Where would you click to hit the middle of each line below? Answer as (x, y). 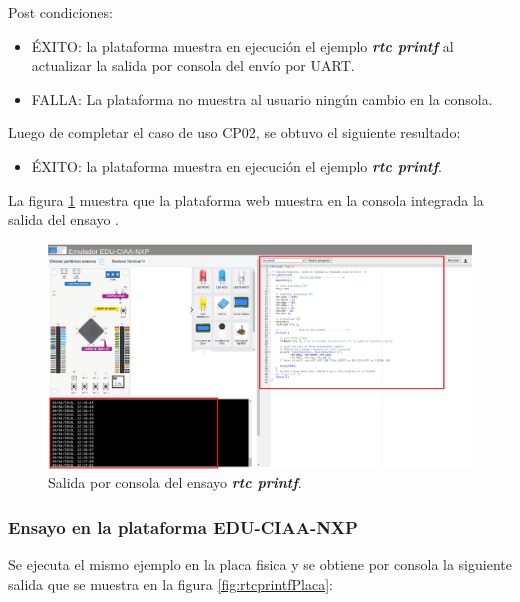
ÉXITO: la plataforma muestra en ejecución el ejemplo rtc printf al (242, 45)
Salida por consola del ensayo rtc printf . (175, 482)
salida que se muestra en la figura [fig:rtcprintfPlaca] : (170, 583)
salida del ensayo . (63, 219)
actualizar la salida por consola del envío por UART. (193, 65)
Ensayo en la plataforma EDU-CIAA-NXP (183, 526)
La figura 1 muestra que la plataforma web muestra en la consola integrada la (246, 199)
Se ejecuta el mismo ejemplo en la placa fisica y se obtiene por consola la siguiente (260, 563)
